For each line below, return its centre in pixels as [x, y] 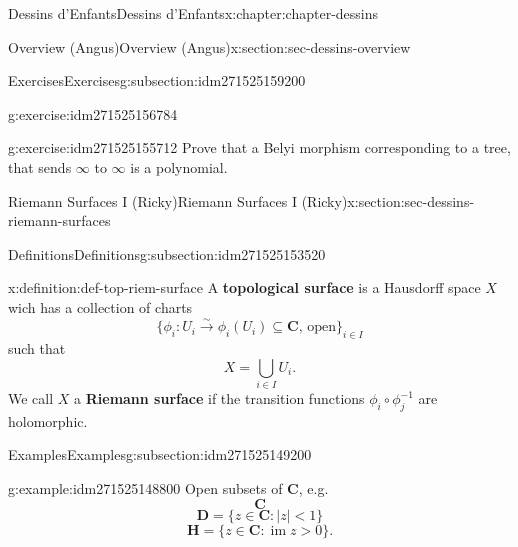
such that [37, 348]
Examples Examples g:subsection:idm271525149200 [160, 454]
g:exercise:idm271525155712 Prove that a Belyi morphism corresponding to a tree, [259, 147]
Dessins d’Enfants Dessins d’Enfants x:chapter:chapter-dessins [193, 13]
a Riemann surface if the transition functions [219, 398]
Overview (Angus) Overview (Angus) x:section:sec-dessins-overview [209, 46]
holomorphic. [48, 420]
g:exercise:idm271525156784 [93, 113]
